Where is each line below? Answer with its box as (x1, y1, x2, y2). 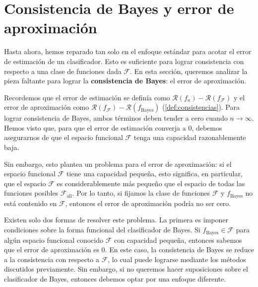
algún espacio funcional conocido (4, 234, 103, 245)
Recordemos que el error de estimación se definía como (4, 92, 170, 102)
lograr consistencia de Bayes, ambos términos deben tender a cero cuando (4, 113, 228, 123)
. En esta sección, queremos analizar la (130, 66, 248, 76)
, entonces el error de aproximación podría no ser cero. (65, 198, 231, 208)
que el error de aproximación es (4, 244, 99, 255)
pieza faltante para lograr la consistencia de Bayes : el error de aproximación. (4, 75, 247, 86)
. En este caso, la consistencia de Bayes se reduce (105, 244, 254, 255)
